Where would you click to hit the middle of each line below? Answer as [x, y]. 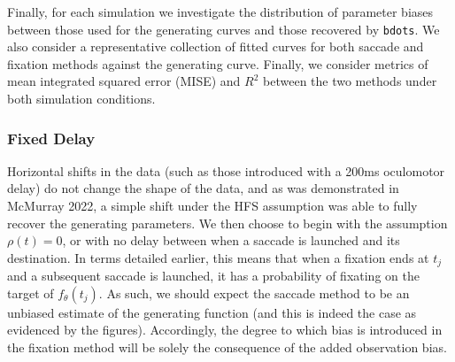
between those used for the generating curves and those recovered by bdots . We [224, 29]
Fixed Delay [51, 138]
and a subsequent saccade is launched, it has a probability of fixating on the [213, 276]
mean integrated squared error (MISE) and [124, 81]
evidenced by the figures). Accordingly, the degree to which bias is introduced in [225, 330]
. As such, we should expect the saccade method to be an [254, 293]
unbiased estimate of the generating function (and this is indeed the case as [212, 312]
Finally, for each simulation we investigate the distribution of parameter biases [220, 12]
